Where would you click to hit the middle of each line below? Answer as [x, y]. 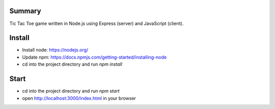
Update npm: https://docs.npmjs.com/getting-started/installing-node [94, 57]
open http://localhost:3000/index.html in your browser [79, 98]
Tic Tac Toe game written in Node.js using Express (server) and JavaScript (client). [97, 23]
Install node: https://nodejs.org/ [55, 50]
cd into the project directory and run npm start [71, 91]
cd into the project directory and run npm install [72, 64]
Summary [25, 11]
